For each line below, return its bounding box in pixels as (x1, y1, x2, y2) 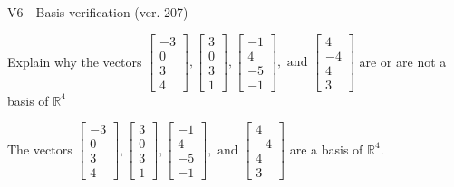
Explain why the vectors (7, 51, 142, 70)
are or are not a (359, 51, 447, 70)
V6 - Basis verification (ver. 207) (7, 3, 188, 21)
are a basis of (289, 139, 363, 158)
